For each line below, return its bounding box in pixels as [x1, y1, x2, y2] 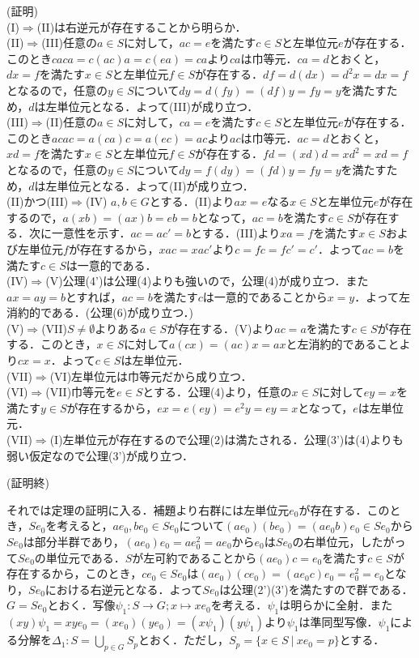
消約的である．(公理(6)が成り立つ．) [6, 304, 193, 321]
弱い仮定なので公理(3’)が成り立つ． [6, 446, 194, 464]
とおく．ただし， [138, 631, 229, 648]
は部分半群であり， [23, 533, 125, 549]
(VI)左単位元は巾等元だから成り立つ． [49, 367, 252, 384]
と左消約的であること [286, 335, 400, 352]
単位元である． [45, 549, 125, 566]
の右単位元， [292, 533, 361, 549]
